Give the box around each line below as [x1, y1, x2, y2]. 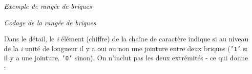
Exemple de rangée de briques [4, 1, 92, 11]
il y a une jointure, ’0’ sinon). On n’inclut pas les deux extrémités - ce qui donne [4, 53, 248, 63]
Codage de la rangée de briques [4, 17, 96, 27]
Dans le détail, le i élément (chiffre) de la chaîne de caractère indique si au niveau [4, 34, 249, 44]
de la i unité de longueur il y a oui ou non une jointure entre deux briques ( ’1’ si [4, 43, 248, 53]
